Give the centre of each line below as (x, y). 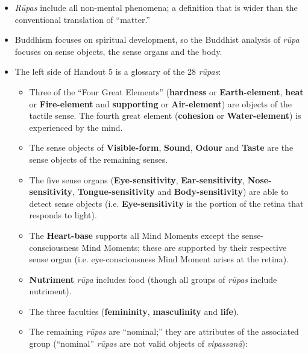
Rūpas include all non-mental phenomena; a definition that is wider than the (156, 7)
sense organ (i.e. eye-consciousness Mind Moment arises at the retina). (159, 259)
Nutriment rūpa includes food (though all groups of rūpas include (153, 279)
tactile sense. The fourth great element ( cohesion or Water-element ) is (165, 115)
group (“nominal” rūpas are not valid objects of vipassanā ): (138, 343)
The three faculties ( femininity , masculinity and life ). (134, 311)
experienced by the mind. (76, 127)
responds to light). (63, 215)
